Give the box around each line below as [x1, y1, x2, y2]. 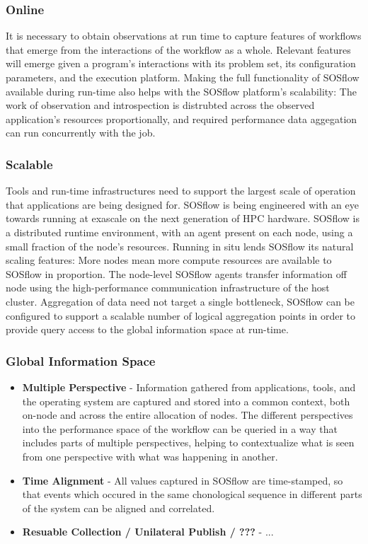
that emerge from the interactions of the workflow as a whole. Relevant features [6, 42, 351, 57]
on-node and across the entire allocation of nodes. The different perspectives [22, 407, 353, 422]
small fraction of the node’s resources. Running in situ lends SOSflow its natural [6, 238, 354, 253]
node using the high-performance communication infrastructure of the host [6, 280, 330, 295]
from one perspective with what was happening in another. [22, 448, 278, 463]
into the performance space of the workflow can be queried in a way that [22, 421, 338, 436]
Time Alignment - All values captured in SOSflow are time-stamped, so [22, 473, 343, 487]
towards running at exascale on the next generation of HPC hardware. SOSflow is [6, 211, 360, 226]
